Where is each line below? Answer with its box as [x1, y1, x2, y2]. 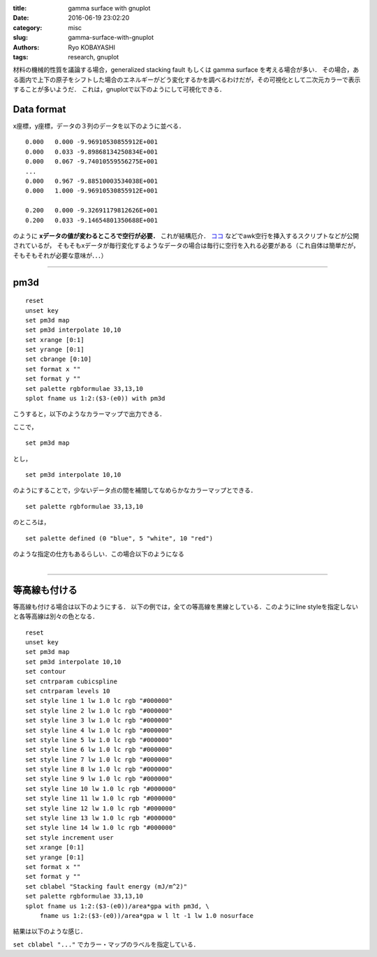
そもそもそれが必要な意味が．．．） [13, 251, 108, 260]
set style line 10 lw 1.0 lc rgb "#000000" [25, 785, 177, 792]
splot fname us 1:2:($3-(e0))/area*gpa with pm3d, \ [25, 902, 209, 910]
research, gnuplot [68, 52, 119, 61]
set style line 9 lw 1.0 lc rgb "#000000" [25, 775, 173, 783]
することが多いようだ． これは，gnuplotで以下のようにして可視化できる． [13, 85, 226, 94]
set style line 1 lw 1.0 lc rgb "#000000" [25, 697, 173, 705]
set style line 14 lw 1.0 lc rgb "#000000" [25, 824, 177, 832]
